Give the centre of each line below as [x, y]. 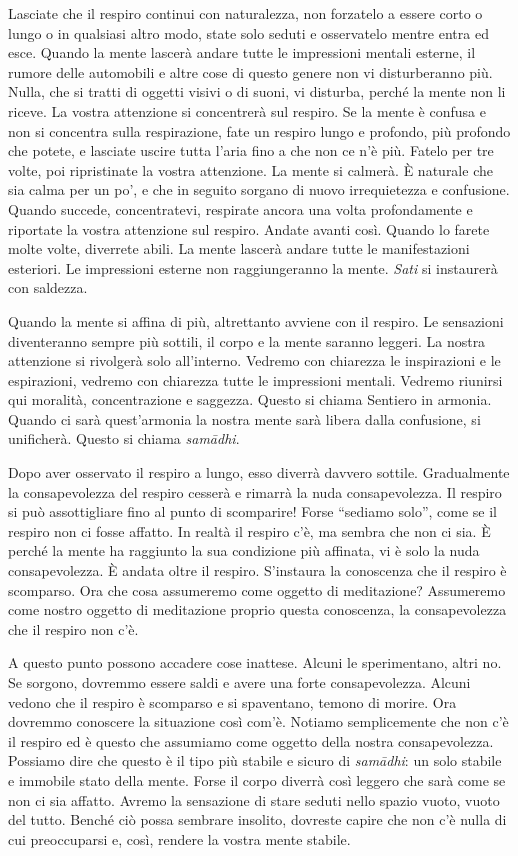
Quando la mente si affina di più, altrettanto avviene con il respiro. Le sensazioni [256, 320]
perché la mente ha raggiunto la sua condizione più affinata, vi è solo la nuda [244, 550]
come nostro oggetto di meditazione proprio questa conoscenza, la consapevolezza [257, 609]
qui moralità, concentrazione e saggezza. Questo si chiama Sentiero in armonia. [250, 399]
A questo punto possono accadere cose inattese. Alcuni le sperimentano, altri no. [255, 662]
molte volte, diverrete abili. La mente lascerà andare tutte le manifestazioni [239, 248]
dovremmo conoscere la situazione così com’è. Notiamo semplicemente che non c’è [258, 721]
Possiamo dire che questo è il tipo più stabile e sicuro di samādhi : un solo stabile [255, 760]
